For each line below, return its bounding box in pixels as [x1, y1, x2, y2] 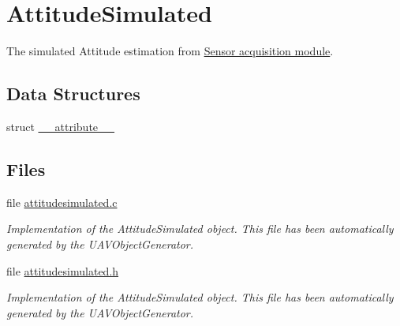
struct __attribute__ [6, 118, 115, 134]
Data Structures [6, 81, 140, 106]
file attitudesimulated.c [6, 193, 118, 210]
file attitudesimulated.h [6, 262, 119, 279]
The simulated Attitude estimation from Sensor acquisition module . [6, 43, 334, 59]
